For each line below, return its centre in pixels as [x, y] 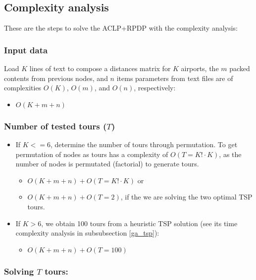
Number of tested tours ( [55, 126]
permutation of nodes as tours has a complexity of [92, 154]
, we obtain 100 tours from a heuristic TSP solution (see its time [139, 223]
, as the [230, 154]
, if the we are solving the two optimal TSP [186, 197]
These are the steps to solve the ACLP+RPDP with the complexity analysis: [121, 28]
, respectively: [155, 88]
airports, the [200, 68]
